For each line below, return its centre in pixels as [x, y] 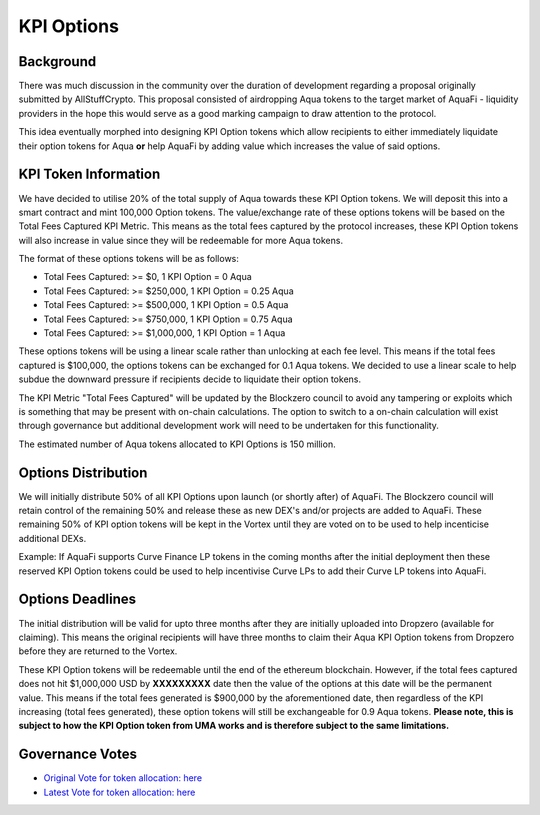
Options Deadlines [77, 599]
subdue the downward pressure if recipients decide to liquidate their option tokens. [190, 379]
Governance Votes [77, 754]
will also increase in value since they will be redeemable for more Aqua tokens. [181, 240]
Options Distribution [83, 472]
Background [57, 61]
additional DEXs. [52, 538]
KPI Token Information [89, 174]
